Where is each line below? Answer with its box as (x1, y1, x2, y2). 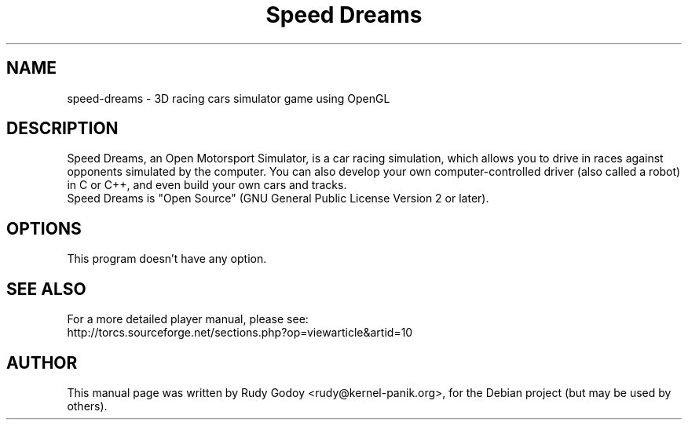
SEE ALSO (6, 279, 86, 299)
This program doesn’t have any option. (67, 252, 267, 266)
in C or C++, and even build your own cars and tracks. (67, 178, 347, 192)
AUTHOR (6, 352, 78, 373)
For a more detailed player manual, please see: (67, 312, 309, 326)
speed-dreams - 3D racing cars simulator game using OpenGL (67, 91, 390, 105)
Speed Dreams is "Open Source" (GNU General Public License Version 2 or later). (67, 191, 489, 206)
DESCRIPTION (6, 118, 119, 139)
